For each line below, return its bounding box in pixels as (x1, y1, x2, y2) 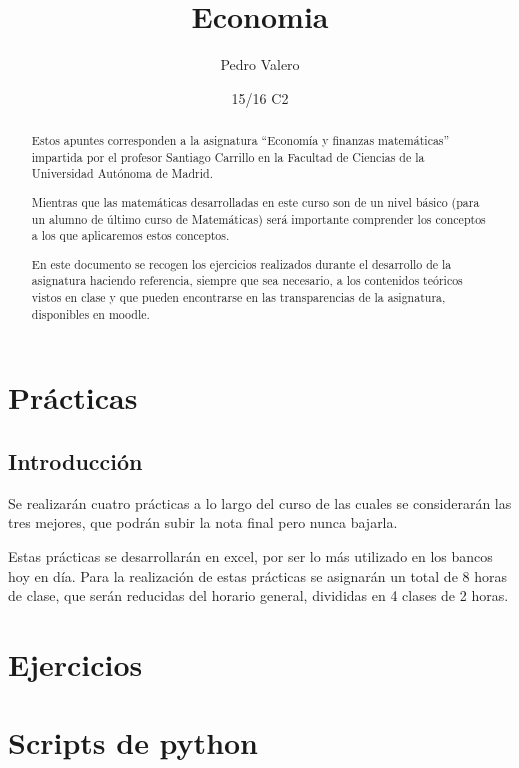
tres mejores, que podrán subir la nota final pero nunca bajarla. (8, 512, 398, 533)
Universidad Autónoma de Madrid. (31, 165, 213, 182)
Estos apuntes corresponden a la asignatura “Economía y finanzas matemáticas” (31, 132, 450, 149)
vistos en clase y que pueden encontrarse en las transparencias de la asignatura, (31, 289, 446, 306)
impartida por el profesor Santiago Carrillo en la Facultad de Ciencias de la (31, 148, 425, 165)
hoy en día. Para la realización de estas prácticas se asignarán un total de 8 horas (8, 565, 507, 586)
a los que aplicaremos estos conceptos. (31, 227, 230, 244)
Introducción (8, 446, 143, 477)
